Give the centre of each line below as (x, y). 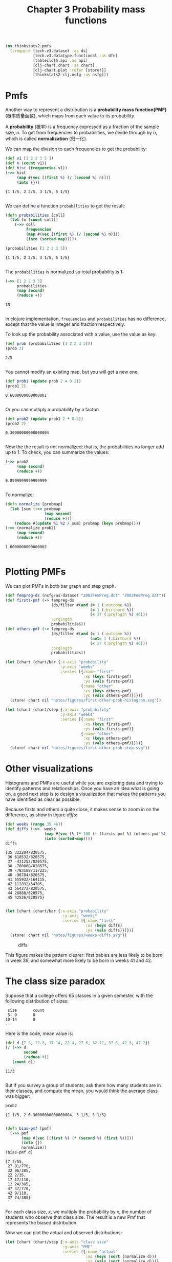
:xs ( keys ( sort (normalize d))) (121, 1256)
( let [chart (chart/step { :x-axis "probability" (58, 710)
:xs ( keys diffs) (104, 925)
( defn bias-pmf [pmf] (28, 1128)
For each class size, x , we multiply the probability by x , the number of (79, 1212)
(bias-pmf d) (19, 1152)
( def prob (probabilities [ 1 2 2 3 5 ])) (49, 344)
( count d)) (24, 1062)
